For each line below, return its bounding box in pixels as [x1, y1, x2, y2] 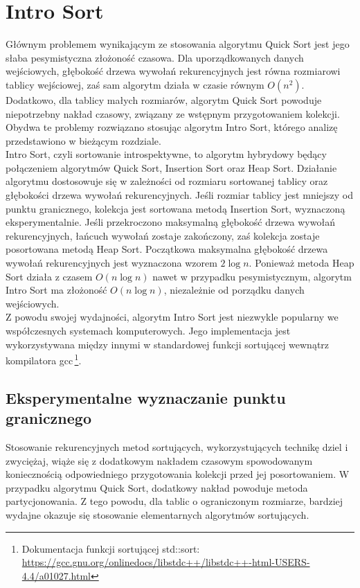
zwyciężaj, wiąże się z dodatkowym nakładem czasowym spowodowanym [6, 453, 313, 467]
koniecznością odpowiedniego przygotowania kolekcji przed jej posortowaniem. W [6, 467, 350, 481]
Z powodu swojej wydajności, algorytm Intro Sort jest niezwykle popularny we [6, 310, 339, 324]
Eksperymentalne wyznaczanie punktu [6, 386, 286, 408]
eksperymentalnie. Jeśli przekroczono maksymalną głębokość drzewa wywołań [6, 215, 335, 229]
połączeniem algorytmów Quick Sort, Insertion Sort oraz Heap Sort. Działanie [6, 160, 337, 175]
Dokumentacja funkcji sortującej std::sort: [21, 541, 200, 555]
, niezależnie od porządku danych [163, 283, 305, 297]
